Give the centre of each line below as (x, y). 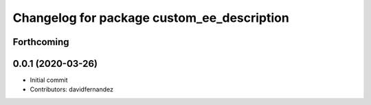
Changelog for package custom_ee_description (151, 18)
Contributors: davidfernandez (71, 89)
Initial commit (49, 80)
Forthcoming (41, 42)
